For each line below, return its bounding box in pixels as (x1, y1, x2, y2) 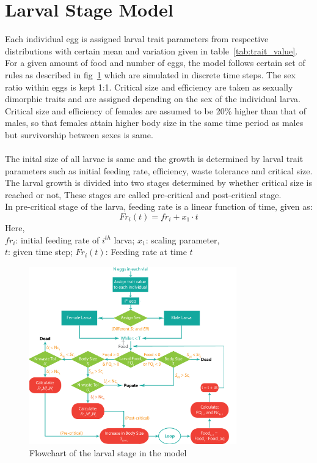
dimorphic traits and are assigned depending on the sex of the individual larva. (5, 92, 301, 105)
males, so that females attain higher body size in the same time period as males (5, 116, 304, 129)
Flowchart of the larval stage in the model (29, 446, 187, 459)
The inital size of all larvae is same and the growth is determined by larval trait (5, 152, 304, 165)
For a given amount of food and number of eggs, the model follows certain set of (5, 56, 305, 69)
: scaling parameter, (145, 233, 220, 246)
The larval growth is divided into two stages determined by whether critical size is (5, 176, 312, 189)
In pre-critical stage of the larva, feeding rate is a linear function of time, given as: (5, 200, 313, 213)
